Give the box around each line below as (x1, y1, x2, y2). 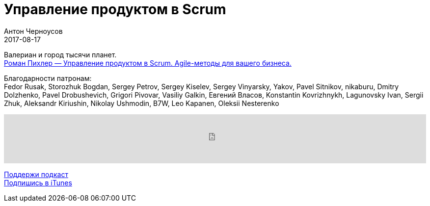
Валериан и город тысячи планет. (4, 50, 117, 59)
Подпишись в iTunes (4, 178, 72, 187)
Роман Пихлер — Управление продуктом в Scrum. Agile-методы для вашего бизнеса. (4, 58, 292, 67)
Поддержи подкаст (4, 170, 68, 179)
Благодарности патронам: (4, 74, 92, 82)
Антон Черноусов (4, 26, 63, 35)
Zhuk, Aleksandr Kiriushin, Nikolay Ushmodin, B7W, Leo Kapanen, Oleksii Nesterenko (4, 99, 279, 107)
